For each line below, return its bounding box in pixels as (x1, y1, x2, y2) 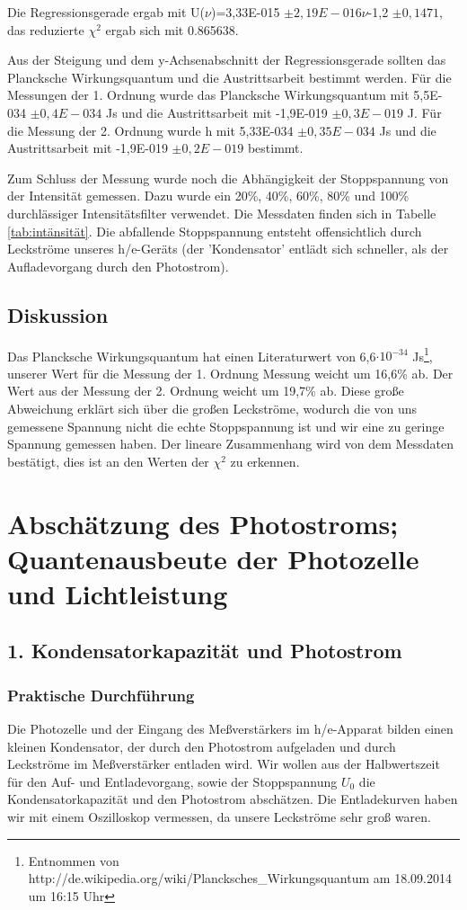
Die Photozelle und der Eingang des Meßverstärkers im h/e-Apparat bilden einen (7, 719, 454, 738)
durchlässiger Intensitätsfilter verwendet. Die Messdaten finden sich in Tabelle (7, 203, 436, 222)
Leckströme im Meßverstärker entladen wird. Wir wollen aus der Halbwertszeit (7, 754, 440, 773)
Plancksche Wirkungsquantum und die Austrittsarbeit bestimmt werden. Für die (7, 67, 452, 86)
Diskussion (7, 300, 109, 328)
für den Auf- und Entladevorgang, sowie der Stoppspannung (7, 772, 338, 790)
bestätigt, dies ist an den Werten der (7, 451, 209, 470)
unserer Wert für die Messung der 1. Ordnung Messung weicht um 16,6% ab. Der (7, 363, 454, 382)
